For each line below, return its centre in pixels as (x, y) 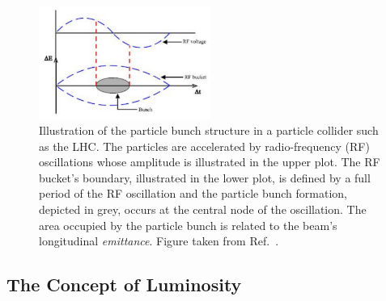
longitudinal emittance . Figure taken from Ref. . (159, 241)
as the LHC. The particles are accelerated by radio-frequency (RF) (204, 146)
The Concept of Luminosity (124, 284)
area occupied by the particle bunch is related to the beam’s (188, 225)
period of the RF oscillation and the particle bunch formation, (193, 193)
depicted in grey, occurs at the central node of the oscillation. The (203, 209)
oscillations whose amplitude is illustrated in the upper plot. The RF (210, 162)
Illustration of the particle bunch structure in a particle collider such (209, 130)
